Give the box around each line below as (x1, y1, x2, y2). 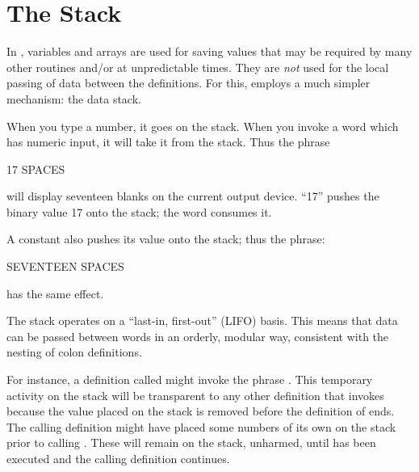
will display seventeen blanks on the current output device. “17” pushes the (6, 188, 379, 204)
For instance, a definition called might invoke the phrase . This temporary (6, 371, 373, 388)
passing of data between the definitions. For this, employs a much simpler (6, 74, 371, 91)
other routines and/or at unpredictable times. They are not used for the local (6, 58, 389, 75)
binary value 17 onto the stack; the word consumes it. (6, 203, 272, 220)
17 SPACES (6, 160, 65, 177)
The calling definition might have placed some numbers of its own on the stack (6, 418, 396, 435)
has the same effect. (6, 284, 104, 301)
